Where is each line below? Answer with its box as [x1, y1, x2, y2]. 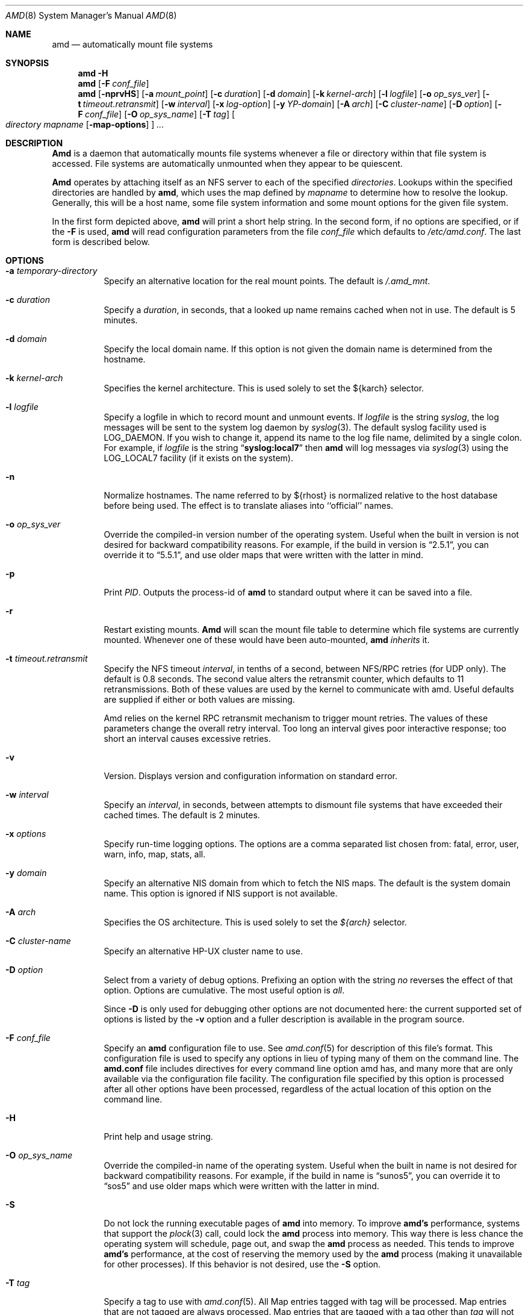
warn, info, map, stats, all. [104, 849, 206, 859]
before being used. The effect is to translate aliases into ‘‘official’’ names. [104, 500, 394, 511]
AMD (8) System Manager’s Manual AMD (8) [5, 10, 177, 20]
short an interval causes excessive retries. [104, 733, 271, 744]
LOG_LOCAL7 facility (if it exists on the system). [104, 453, 293, 463]
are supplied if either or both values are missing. [104, 694, 295, 704]
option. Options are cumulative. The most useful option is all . [104, 985, 345, 995]
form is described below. [52, 237, 150, 247]
